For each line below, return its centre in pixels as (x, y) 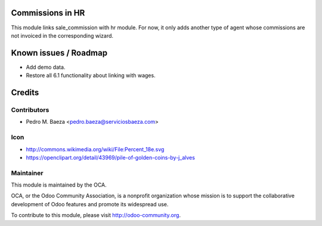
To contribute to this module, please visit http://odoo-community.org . (96, 215)
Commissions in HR (48, 13)
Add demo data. (46, 67)
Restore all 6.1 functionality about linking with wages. (91, 75)
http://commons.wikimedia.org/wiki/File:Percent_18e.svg (95, 149)
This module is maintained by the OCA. (59, 185)
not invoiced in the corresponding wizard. (62, 35)
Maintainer (27, 173)
